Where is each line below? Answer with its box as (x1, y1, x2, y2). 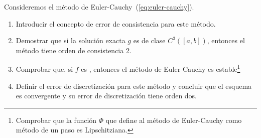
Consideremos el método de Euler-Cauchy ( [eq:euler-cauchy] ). (4, 2, 194, 12)
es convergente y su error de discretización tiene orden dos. (16, 90, 197, 101)
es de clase (133, 35, 166, 46)
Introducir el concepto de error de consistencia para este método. (16, 18, 216, 29)
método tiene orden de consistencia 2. (16, 45, 132, 55)
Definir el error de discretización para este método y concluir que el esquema (16, 80, 252, 91)
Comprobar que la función (16, 114, 97, 125)
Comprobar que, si (16, 64, 73, 74)
